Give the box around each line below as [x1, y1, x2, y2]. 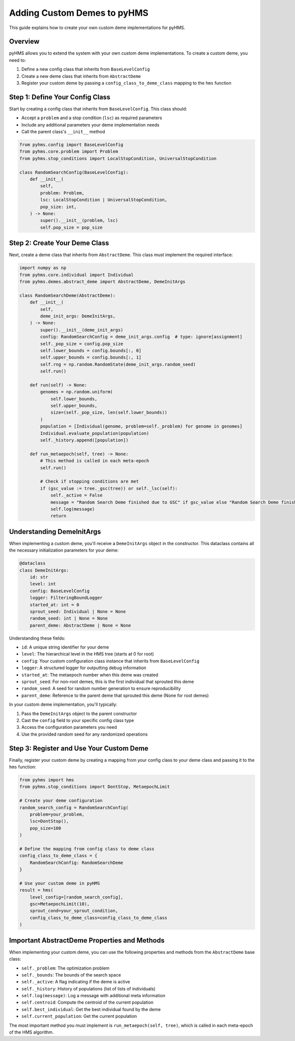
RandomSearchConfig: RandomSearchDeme [29, 860, 123, 865]
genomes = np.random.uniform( [40, 389, 113, 395]
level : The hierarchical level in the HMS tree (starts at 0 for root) [21, 651, 154, 657]
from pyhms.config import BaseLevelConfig [19, 142, 123, 148]
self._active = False [50, 492, 103, 498]
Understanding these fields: [9, 635, 66, 641]
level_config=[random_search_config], [29, 894, 123, 900]
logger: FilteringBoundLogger [29, 595, 103, 601]
